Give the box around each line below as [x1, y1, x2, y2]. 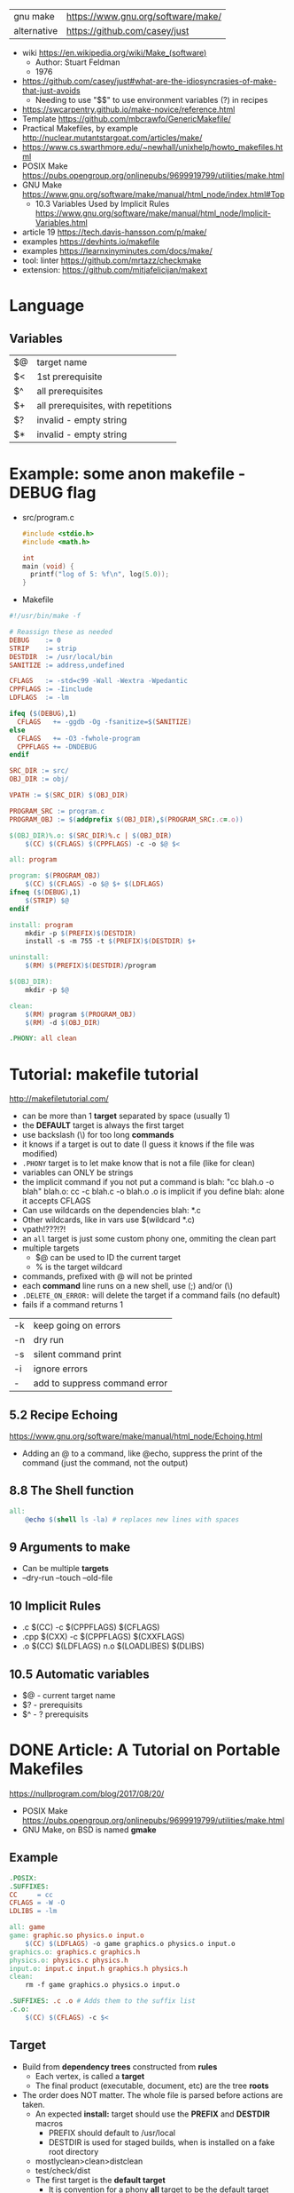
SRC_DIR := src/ [9, 767, 69, 775]
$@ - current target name [21, 1690, 116, 1701]
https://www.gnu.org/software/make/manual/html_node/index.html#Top [21, 189, 285, 199]
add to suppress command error [33, 1377, 168, 1389]
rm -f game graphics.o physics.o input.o [25, 1981, 180, 1990]
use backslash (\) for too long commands [21, 1130, 174, 1140]
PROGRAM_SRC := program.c [9, 806, 104, 815]
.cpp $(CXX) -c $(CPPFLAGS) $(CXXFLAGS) [21, 1632, 185, 1642]
